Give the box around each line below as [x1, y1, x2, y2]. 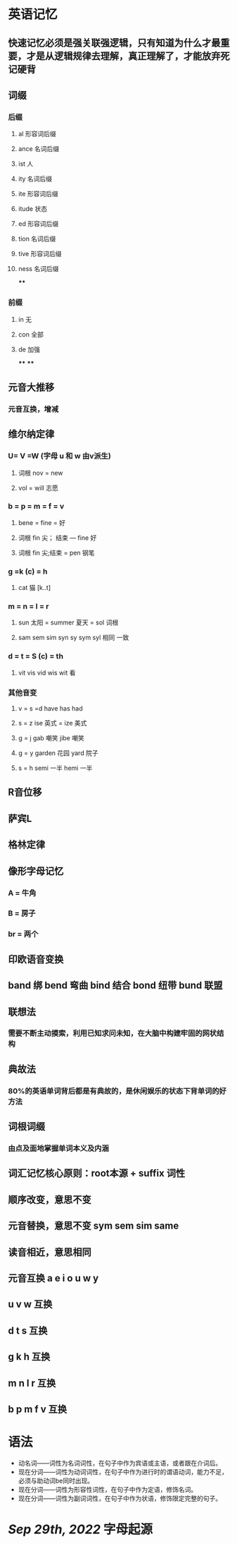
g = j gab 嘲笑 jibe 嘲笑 [18, 734, 85, 742]
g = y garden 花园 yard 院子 [18, 749, 98, 757]
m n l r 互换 [8, 1377, 56, 1389]
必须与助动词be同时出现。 [18, 1476, 94, 1485]
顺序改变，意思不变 [8, 1193, 91, 1205]
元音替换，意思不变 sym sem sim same [8, 1220, 179, 1232]
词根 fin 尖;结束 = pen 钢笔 [18, 548, 95, 557]
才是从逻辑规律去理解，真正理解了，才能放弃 [26, 50, 221, 62]
